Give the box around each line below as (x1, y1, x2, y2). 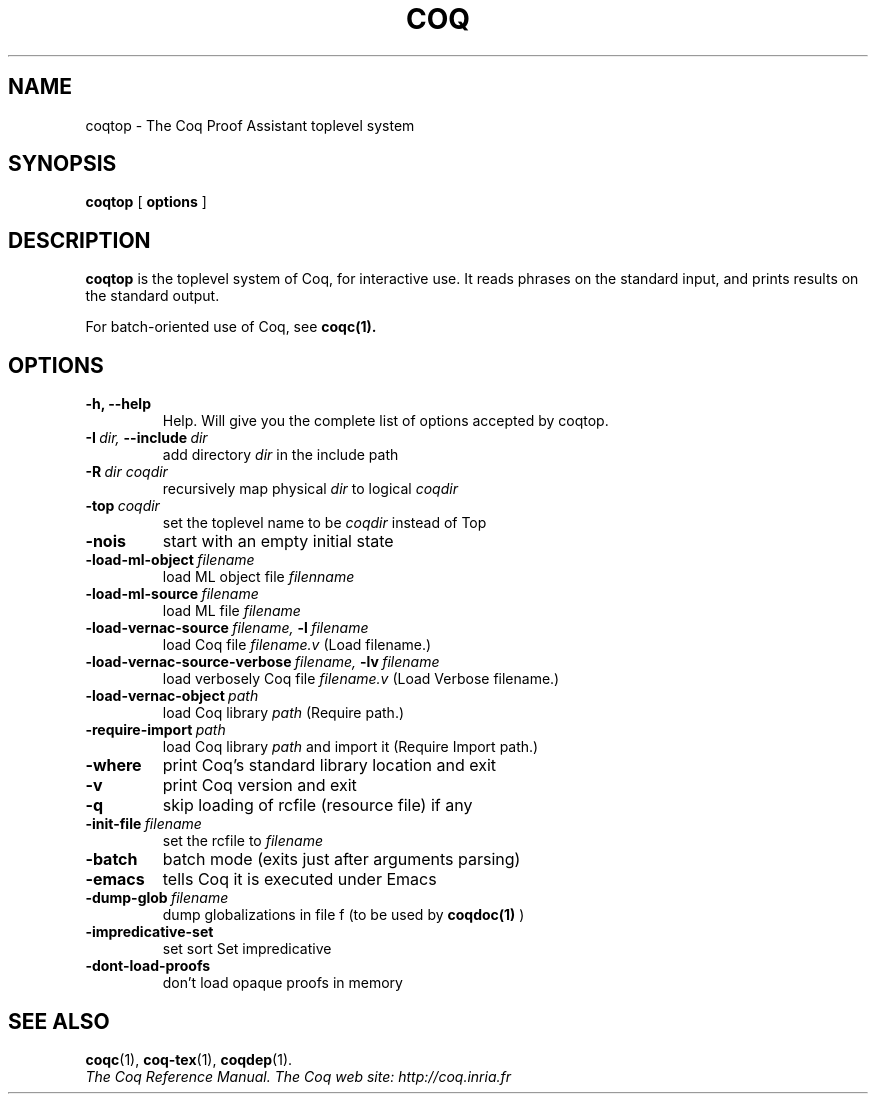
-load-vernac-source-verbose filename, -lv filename (85, 653, 440, 671)
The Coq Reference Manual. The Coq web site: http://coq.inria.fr (85, 1067, 512, 1085)
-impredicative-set (85, 923, 214, 941)
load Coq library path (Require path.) (162, 704, 405, 722)
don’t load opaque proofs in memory (162, 974, 403, 992)
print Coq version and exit (162, 775, 357, 796)
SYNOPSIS (8, 151, 117, 177)
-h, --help (85, 395, 151, 413)
